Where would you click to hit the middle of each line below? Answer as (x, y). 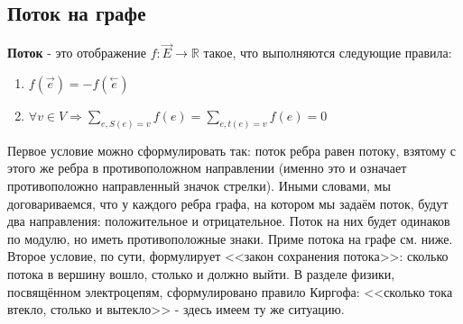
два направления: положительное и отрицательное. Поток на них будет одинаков (229, 221)
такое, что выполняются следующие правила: (328, 53)
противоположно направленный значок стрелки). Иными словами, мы (199, 186)
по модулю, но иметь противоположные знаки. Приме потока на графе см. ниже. (230, 238)
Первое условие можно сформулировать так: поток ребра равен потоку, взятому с (232, 150)
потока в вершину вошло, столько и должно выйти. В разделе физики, (201, 274)
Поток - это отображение (77, 53)
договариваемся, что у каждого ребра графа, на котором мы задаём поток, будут (228, 203)
